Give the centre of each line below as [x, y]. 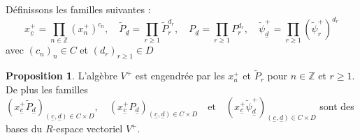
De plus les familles [47, 90]
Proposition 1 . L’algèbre [62, 76]
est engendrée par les [180, 76]
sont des [337, 106]
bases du [24, 129]
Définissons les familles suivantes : [78, 9]
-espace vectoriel [88, 129]
